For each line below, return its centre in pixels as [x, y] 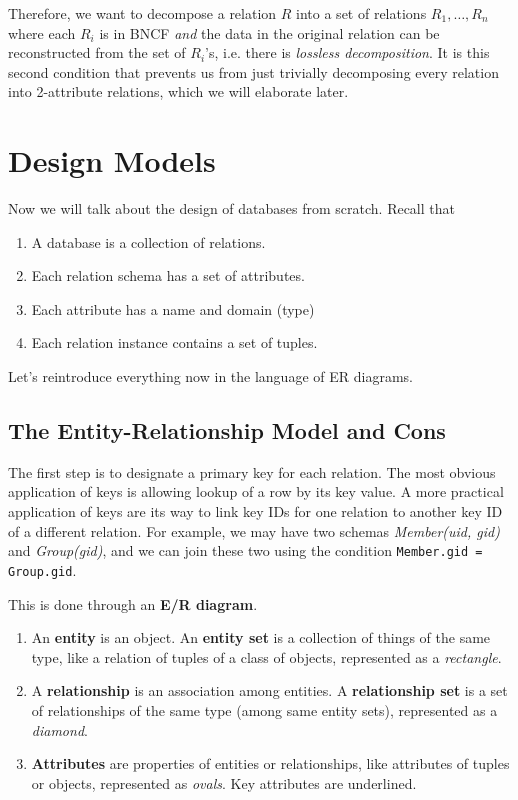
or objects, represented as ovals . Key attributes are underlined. [224, 782]
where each [42, 32]
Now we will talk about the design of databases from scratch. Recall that [231, 208]
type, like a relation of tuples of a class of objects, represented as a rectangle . [266, 656]
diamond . [59, 729]
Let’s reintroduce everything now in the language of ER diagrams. [210, 376]
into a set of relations [361, 13]
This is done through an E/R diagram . [133, 603]
